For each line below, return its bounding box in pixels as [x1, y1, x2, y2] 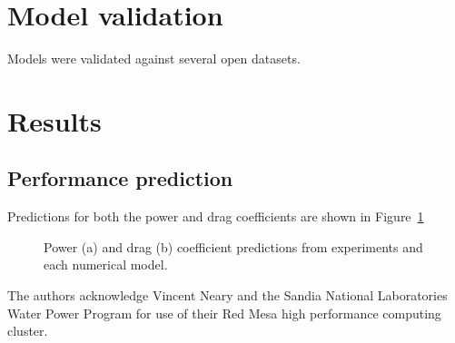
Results [7, 102, 102, 139]
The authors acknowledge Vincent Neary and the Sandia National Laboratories [7, 286, 448, 305]
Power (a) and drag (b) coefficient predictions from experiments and [44, 237, 423, 256]
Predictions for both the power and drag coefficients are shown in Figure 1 [7, 207, 424, 226]
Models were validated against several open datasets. [7, 49, 301, 68]
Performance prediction [7, 164, 233, 192]
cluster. [7, 321, 48, 340]
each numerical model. [44, 255, 168, 274]
